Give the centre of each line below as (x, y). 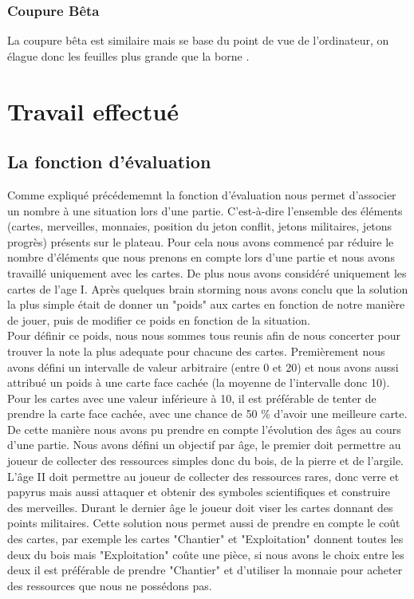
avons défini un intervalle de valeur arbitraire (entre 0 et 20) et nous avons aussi (203, 366)
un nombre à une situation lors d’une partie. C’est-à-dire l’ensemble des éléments (205, 210)
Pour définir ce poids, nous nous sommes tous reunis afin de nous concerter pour (204, 335)
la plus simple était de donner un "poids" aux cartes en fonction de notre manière (206, 304)
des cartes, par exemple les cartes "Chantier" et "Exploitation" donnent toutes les (205, 539)
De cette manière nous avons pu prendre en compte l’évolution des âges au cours (204, 429)
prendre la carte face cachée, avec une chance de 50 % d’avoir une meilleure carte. (207, 414)
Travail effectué (93, 110)
